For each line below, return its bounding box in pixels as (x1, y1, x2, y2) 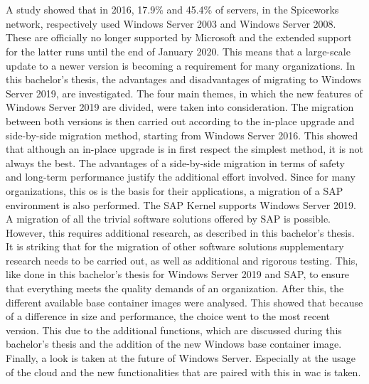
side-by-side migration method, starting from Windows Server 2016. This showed (6, 127, 358, 142)
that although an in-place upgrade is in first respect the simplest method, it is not (6, 142, 364, 156)
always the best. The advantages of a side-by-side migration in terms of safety (6, 155, 345, 170)
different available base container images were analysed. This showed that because (6, 294, 363, 309)
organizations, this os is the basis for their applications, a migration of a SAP (6, 183, 343, 198)
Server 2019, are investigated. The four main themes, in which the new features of (6, 85, 363, 100)
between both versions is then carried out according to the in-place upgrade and (6, 113, 355, 128)
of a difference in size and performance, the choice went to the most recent (6, 309, 331, 324)
